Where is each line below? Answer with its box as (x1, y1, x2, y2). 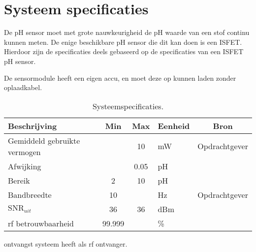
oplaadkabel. (4, 82, 42, 93)
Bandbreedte (8, 189, 52, 200)
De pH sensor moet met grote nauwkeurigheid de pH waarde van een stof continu (4, 27, 250, 37)
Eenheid (158, 120, 190, 131)
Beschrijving (8, 120, 57, 131)
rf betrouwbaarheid (8, 217, 74, 229)
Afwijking (8, 160, 41, 172)
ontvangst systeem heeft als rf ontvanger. (4, 238, 128, 249)
